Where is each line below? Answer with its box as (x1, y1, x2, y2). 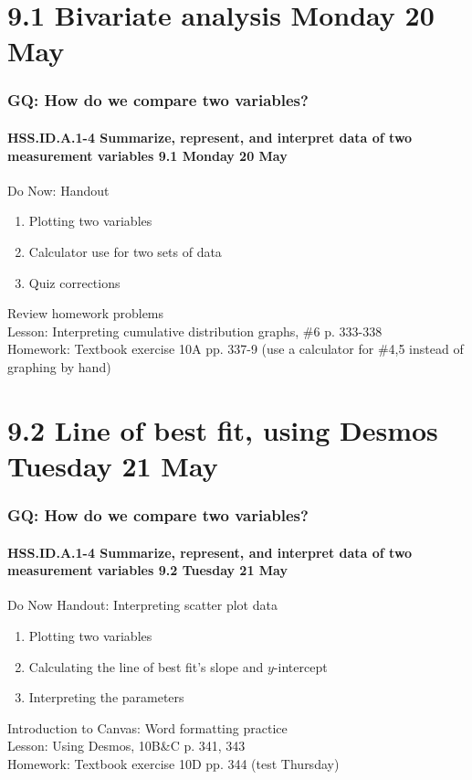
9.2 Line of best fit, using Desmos (7, 411, 438, 448)
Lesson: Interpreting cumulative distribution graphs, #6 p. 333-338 (7, 321, 383, 340)
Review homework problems (7, 304, 164, 323)
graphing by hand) (7, 357, 111, 376)
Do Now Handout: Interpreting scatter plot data (7, 595, 278, 614)
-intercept (273, 657, 328, 676)
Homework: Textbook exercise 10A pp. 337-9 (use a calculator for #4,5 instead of (7, 339, 464, 358)
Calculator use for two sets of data (28, 241, 222, 261)
